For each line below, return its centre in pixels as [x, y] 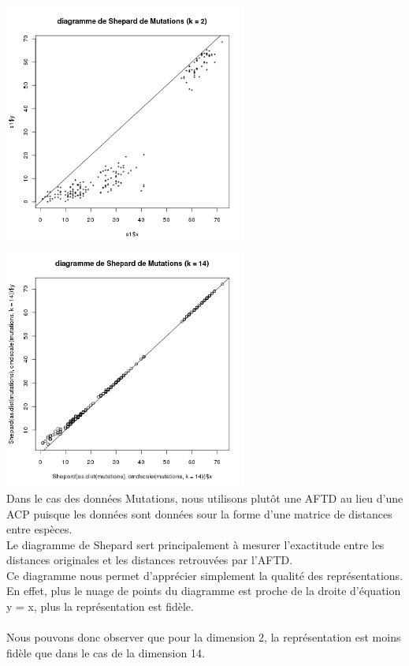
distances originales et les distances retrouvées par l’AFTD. [150, 560]
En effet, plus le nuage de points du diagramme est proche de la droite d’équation [204, 591]
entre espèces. [39, 529]
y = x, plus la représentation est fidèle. [100, 606]
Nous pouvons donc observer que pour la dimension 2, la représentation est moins [204, 637]
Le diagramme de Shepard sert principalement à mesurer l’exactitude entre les [195, 544]
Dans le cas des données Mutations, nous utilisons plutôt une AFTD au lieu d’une [205, 498]
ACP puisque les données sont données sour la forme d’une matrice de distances [199, 513]
